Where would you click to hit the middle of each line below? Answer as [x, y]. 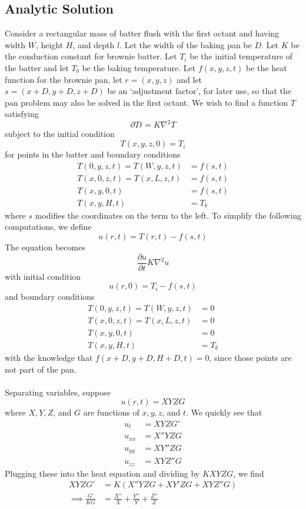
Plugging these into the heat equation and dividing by [102, 473]
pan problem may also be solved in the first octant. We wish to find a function [147, 102]
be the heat [267, 67]
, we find [249, 473]
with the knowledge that [49, 357]
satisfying [22, 114]
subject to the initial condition [60, 134]
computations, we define [48, 227]
